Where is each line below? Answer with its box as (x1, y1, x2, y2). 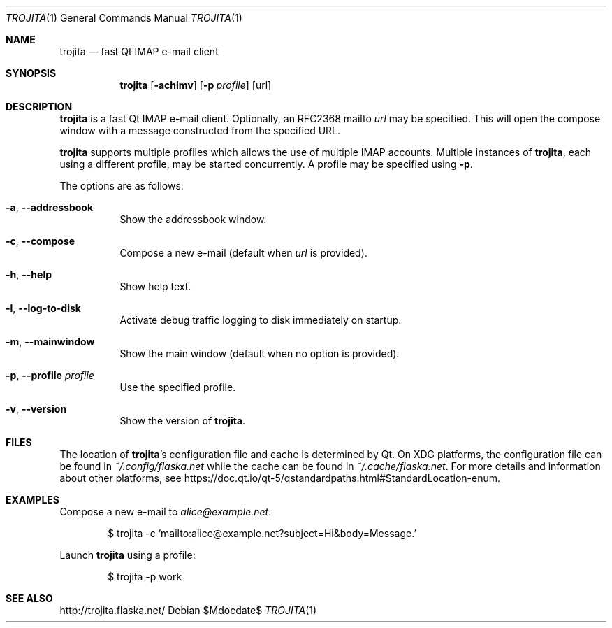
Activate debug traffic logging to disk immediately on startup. (119, 314, 402, 326)
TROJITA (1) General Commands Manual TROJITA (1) (6, 12, 242, 24)
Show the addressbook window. (119, 213, 267, 225)
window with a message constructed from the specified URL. (59, 124, 341, 136)
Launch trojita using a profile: (59, 549, 196, 561)
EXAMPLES (6, 494, 59, 506)
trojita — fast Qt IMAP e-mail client (59, 45, 219, 57)
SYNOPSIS (6, 67, 57, 79)
